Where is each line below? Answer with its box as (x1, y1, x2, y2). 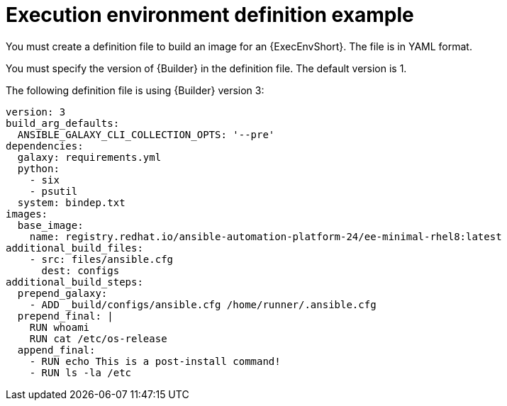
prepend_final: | (17, 310, 113, 322)
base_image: (17, 219, 84, 231)
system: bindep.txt (17, 196, 126, 208)
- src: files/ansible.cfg (29, 253, 174, 265)
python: (17, 162, 60, 174)
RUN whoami (29, 321, 90, 333)
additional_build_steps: (6, 276, 143, 288)
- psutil (29, 185, 78, 197)
